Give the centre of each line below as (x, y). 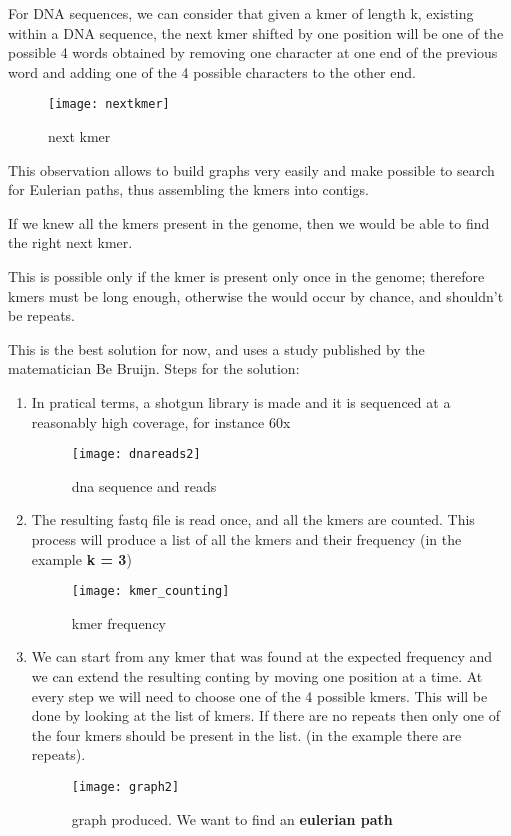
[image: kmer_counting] (150, 591)
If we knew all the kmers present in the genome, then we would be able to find (249, 222)
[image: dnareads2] (136, 454)
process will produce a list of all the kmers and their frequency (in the (246, 539)
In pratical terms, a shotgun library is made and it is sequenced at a (241, 401)
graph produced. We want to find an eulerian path (232, 818)
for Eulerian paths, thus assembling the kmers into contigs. (188, 189)
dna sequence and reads (144, 485)
